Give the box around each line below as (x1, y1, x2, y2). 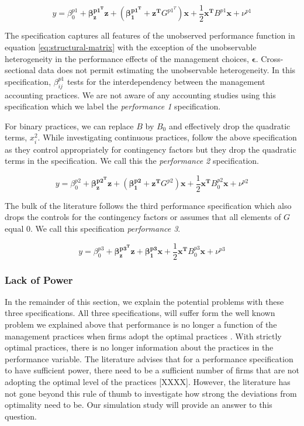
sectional (5, 64, 36, 76)
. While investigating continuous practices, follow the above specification (37, 131, 297, 143)
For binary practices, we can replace (5, 119, 134, 132)
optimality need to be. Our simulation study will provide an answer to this (5, 398, 272, 411)
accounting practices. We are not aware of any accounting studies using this (5, 88, 276, 101)
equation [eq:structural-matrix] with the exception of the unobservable (5, 41, 257, 53)
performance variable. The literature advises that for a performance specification (5, 352, 293, 365)
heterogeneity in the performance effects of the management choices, (5, 52, 249, 64)
